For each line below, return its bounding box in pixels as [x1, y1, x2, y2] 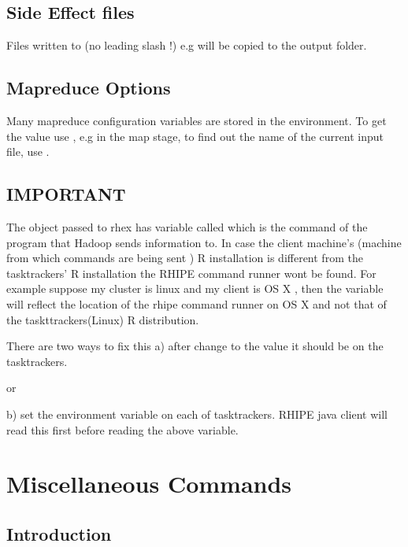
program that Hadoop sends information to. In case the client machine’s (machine [6, 234, 402, 250]
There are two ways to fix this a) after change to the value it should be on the [6, 338, 384, 354]
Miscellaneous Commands [6, 468, 292, 500]
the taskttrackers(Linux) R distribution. [6, 311, 199, 327]
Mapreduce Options [6, 76, 171, 100]
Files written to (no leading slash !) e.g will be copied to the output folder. [6, 37, 367, 54]
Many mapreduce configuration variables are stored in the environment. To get [6, 113, 387, 128]
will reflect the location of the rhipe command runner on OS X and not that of [6, 295, 387, 312]
